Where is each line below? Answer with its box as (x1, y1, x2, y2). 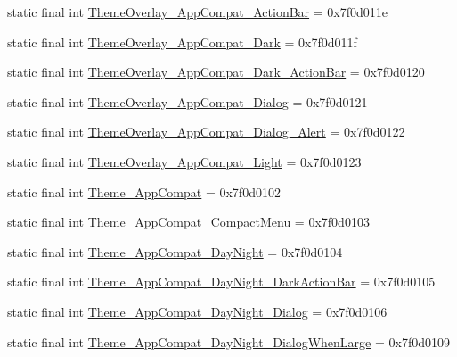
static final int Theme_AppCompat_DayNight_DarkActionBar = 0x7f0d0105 (7, 272, 436, 291)
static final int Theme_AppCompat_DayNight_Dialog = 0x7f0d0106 (7, 302, 388, 320)
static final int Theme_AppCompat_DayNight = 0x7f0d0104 (7, 242, 343, 261)
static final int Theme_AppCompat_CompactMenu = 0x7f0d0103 (7, 212, 370, 231)
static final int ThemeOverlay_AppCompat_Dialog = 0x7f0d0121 (7, 92, 368, 111)
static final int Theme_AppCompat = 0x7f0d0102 (7, 182, 281, 201)
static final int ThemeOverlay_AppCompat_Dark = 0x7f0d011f (7, 32, 357, 51)
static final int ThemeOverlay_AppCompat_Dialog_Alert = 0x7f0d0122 (7, 122, 405, 141)
